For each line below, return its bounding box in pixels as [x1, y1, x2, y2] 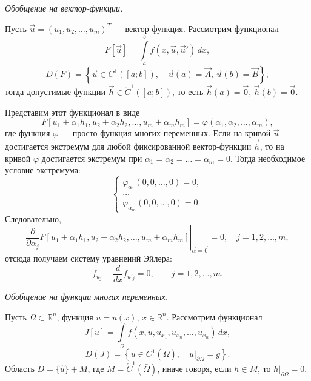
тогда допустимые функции [5, 85, 106, 98]
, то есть [172, 85, 204, 98]
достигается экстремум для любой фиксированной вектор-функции [5, 140, 252, 153]
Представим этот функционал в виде [5, 105, 140, 118]
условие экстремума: [5, 164, 81, 176]
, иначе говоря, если [157, 362, 232, 375]
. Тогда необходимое [230, 151, 306, 164]
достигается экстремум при [41, 151, 142, 164]
